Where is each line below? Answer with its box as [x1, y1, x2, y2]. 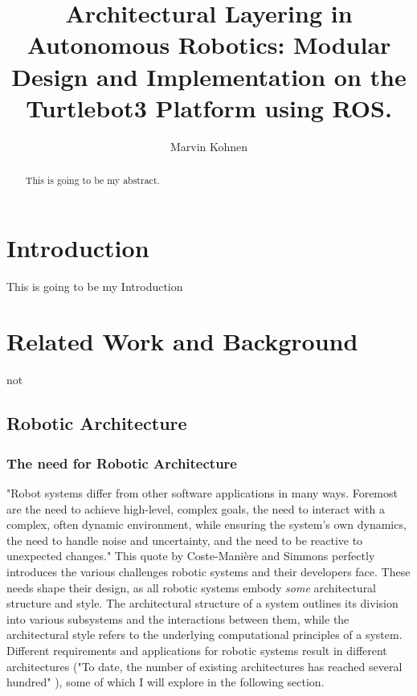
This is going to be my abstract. [25, 174, 160, 187]
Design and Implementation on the [11, 59, 407, 92]
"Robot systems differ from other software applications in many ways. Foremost [6, 484, 398, 501]
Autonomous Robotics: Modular [27, 28, 391, 61]
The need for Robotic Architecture [6, 452, 237, 473]
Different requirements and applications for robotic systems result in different [6, 641, 387, 658]
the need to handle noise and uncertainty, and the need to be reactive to [6, 531, 363, 548]
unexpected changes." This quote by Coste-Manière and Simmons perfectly [6, 547, 375, 564]
